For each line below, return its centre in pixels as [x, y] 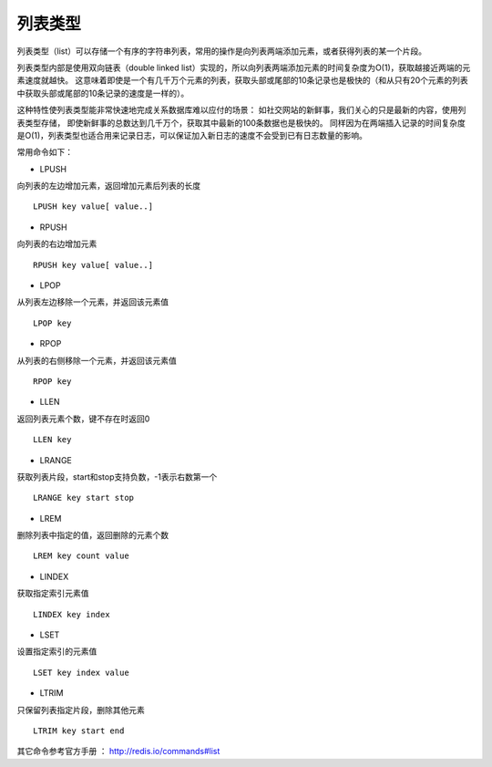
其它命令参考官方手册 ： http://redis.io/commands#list [118, 751]
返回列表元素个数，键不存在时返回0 [83, 419]
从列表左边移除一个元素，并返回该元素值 [92, 302]
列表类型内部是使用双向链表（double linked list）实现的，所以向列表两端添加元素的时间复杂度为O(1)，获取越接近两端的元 [244, 67]
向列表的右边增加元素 [57, 244]
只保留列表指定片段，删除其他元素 [81, 710]
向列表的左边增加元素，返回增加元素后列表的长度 [108, 186]
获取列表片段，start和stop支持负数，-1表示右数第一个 [117, 477]
